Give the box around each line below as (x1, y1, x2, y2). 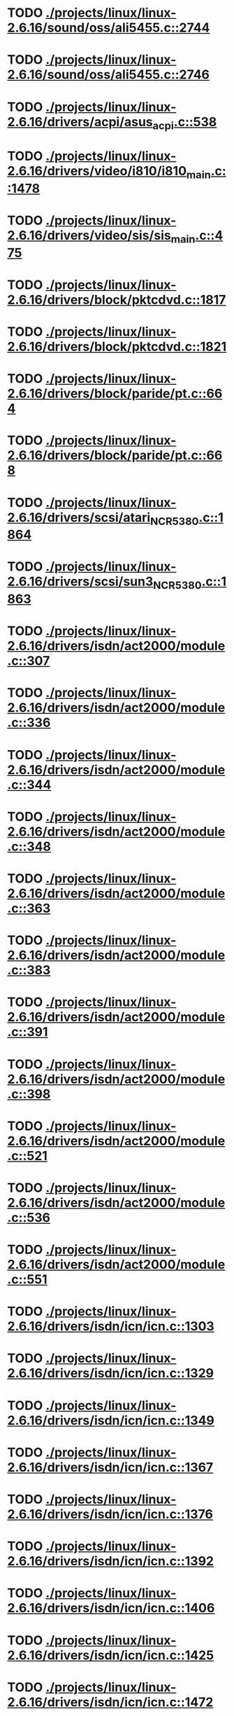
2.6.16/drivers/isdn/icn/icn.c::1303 (7, 1319, 214, 1335)
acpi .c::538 (152, 114, 217, 132)
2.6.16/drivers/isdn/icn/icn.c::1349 (7, 1412, 215, 1428)
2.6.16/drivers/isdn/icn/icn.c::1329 (7, 1366, 214, 1382)
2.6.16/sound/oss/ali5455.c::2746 (7, 67, 210, 83)
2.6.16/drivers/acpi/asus (7, 114, 154, 130)
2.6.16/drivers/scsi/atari (7, 510, 151, 525)
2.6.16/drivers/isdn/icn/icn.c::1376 (7, 1506, 213, 1523)
